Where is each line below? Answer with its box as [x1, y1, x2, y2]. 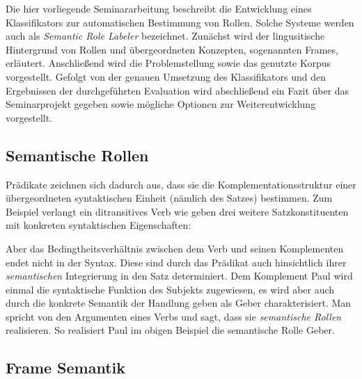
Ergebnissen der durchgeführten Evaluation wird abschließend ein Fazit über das [6, 83, 349, 97]
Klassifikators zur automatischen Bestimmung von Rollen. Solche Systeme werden [6, 15, 354, 29]
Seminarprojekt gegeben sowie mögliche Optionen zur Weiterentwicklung [6, 97, 316, 111]
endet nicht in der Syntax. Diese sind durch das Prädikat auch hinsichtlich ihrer [6, 255, 347, 269]
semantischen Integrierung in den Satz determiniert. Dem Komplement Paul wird [6, 268, 353, 283]
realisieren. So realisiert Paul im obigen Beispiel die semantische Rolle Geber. [6, 323, 335, 337]
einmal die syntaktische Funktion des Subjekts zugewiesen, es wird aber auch [6, 282, 335, 296]
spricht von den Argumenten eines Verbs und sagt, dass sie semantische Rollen [6, 309, 342, 323]
